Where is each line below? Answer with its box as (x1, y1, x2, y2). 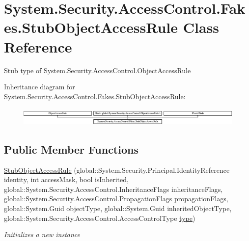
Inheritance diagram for (4, 81, 75, 92)
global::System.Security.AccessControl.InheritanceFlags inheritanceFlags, (4, 184, 223, 194)
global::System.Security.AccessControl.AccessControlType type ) (4, 213, 195, 223)
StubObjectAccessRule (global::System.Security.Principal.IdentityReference (4, 164, 230, 175)
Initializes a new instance (4, 229, 80, 240)
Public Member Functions (4, 141, 138, 157)
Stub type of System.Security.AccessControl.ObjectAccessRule (4, 65, 191, 75)
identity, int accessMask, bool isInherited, (4, 174, 129, 185)
